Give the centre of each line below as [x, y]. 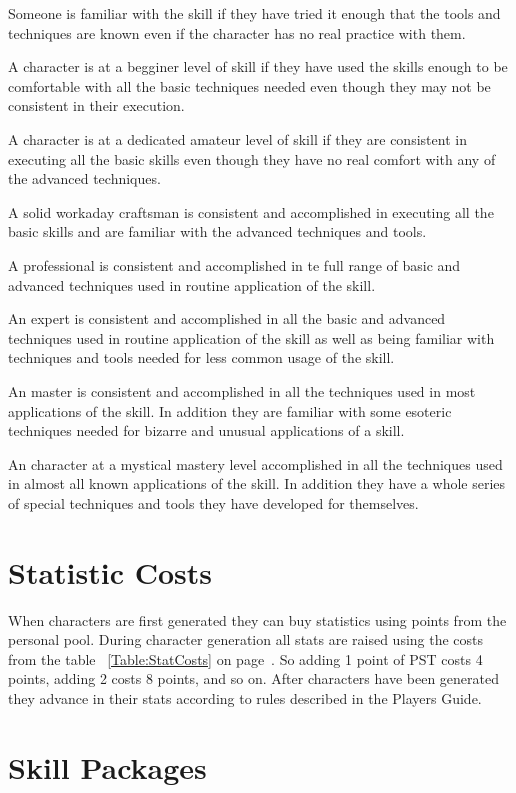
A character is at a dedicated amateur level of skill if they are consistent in [237, 138]
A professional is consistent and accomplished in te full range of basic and [234, 264]
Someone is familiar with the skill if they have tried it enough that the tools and [254, 13]
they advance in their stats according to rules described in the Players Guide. [245, 697]
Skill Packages [107, 766]
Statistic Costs [110, 571]
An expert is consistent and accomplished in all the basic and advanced [227, 318]
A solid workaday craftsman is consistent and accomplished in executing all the [251, 211]
